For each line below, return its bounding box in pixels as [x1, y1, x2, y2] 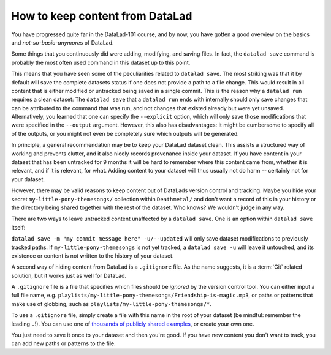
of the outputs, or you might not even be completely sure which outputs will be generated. [11, 130, 239, 137]
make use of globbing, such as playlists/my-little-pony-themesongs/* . [11, 300, 211, 307]
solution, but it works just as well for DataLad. [11, 272, 127, 279]
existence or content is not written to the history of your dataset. [11, 252, 174, 260]
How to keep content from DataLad [11, 9, 192, 23]
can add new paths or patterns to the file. [11, 340, 116, 347]
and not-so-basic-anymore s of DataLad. [11, 39, 114, 46]
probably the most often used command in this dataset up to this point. [11, 59, 191, 66]
